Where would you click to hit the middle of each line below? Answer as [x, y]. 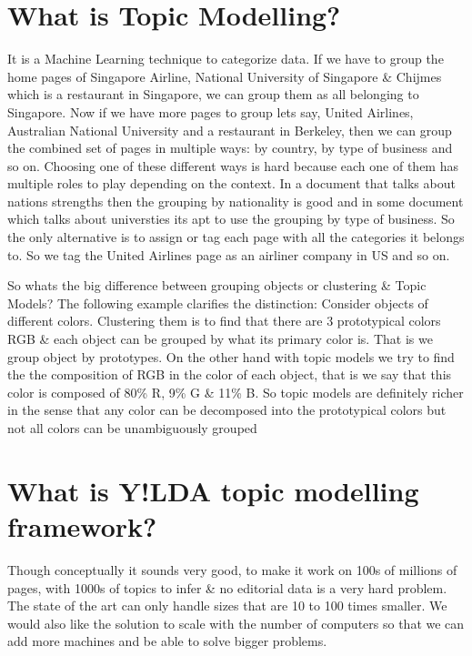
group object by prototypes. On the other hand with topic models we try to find [231, 356]
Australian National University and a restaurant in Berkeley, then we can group [230, 130]
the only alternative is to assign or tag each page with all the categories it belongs [236, 237]
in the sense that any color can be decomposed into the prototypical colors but [227, 410]
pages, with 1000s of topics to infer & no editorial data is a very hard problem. [227, 587]
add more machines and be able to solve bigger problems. [167, 641]
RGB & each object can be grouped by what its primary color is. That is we [220, 339]
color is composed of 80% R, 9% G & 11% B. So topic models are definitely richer [236, 392]
